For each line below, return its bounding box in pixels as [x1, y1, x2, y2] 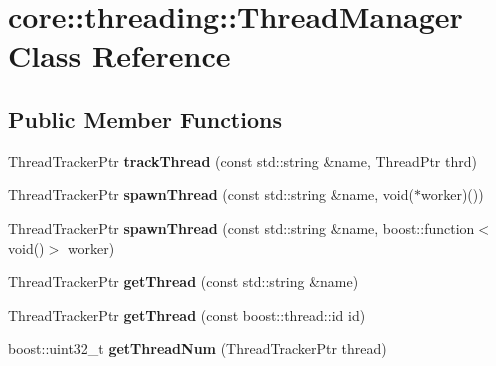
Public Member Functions [8, 103, 282, 134]
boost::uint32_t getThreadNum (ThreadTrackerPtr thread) [8, 338, 387, 359]
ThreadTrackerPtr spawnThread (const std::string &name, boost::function [8, 217, 475, 238]
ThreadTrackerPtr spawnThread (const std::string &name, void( [8, 184, 414, 205]
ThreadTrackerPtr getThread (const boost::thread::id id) [8, 304, 366, 325]
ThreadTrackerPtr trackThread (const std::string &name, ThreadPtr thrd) [8, 150, 477, 171]
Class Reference [8, 35, 231, 76]
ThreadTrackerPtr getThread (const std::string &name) [8, 271, 359, 292]
